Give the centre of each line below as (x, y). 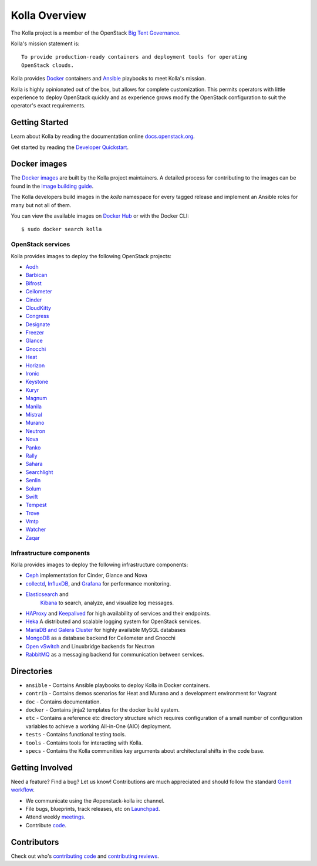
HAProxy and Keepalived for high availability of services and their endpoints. (118, 613)
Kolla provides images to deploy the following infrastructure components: (100, 564)
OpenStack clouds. (48, 65)
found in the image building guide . (52, 186)
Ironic (32, 374)
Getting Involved (42, 768)
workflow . (23, 790)
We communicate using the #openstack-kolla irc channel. (95, 800)
